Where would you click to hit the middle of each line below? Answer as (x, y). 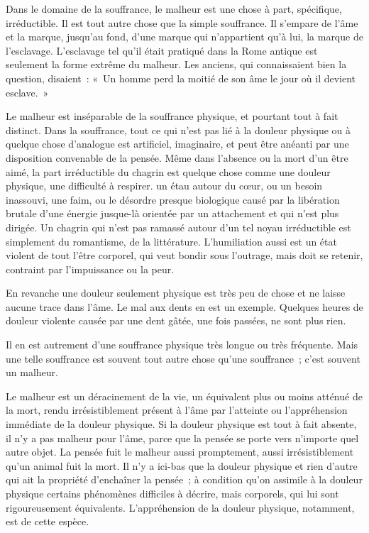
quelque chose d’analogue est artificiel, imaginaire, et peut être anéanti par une (177, 144)
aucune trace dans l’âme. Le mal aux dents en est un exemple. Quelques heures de (184, 306)
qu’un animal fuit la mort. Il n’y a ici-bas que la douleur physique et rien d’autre (182, 465)
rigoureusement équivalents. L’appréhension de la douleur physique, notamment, (180, 507)
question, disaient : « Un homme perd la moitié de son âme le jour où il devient (181, 78)
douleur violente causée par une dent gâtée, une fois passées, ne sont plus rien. (176, 320)
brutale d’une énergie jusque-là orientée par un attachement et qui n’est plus (172, 213)
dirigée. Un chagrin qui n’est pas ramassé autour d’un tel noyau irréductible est (178, 227)
